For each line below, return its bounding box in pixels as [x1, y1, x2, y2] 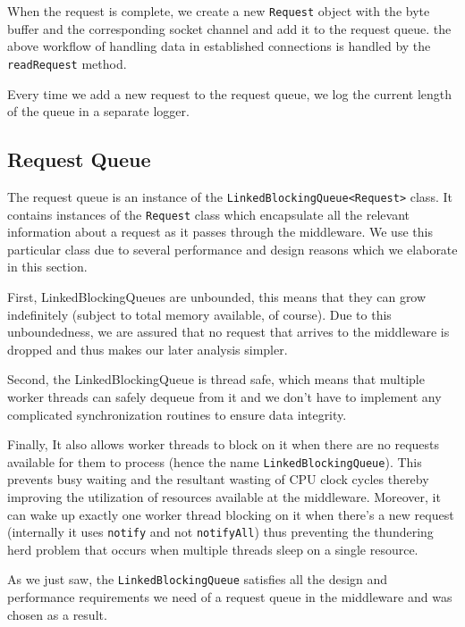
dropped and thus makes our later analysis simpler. [7, 339, 288, 358]
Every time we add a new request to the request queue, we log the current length [7, 84, 452, 103]
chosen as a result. [7, 605, 107, 623]
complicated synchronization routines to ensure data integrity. [7, 405, 347, 423]
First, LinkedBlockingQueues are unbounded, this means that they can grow [7, 287, 427, 305]
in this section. [7, 257, 88, 276]
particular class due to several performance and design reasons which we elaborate [7, 239, 458, 258]
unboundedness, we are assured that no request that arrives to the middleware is [7, 322, 450, 341]
